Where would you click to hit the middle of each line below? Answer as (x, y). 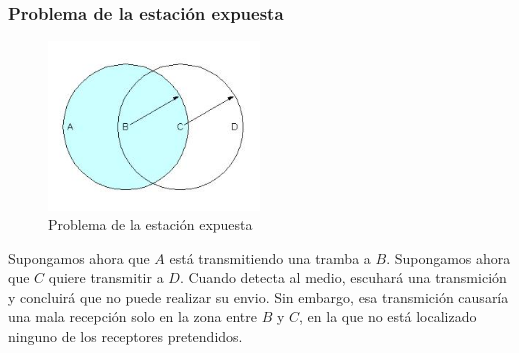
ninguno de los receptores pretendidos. (125, 336)
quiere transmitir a (106, 277)
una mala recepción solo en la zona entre (133, 316)
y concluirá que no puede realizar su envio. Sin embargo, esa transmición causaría (258, 296)
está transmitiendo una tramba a (270, 257)
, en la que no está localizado (388, 316)
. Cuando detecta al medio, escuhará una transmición (343, 277)
